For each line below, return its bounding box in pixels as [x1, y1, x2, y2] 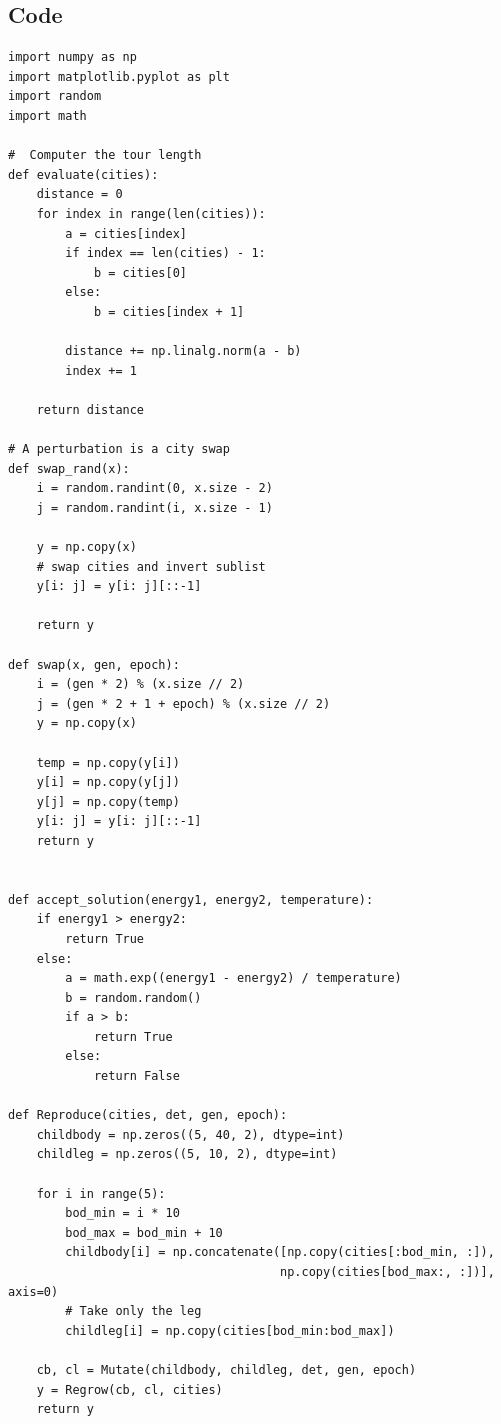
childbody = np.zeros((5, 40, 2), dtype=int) [36, 1127, 345, 1142]
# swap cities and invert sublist [36, 559, 266, 574]
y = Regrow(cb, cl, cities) [36, 1382, 223, 1397]
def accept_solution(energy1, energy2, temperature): [8, 892, 374, 907]
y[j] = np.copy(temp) [36, 794, 180, 809]
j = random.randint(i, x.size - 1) [36, 500, 273, 515]
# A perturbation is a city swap [8, 442, 230, 457]
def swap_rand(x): [8, 461, 130, 476]
